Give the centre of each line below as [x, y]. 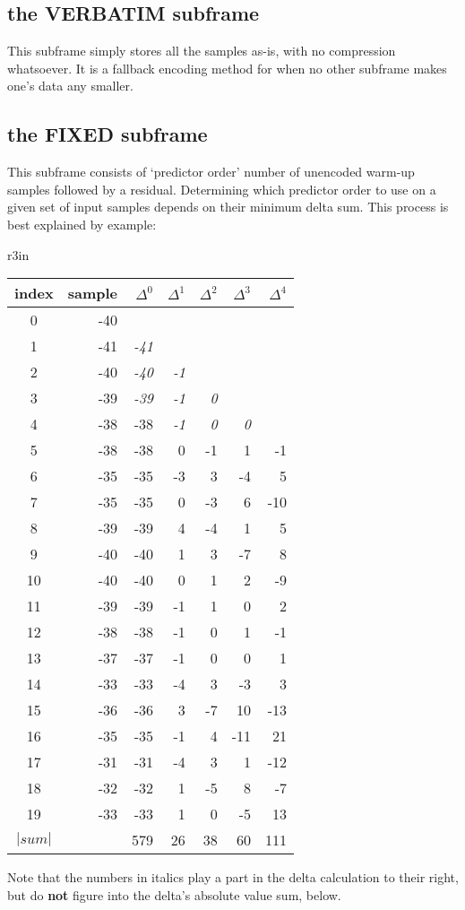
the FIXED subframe [108, 134]
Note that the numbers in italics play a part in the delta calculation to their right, [233, 877]
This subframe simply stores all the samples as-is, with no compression [202, 51]
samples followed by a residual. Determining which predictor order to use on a [222, 189]
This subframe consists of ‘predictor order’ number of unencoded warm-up [211, 172]
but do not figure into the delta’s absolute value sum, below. [174, 894]
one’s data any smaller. [70, 86]
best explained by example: [82, 224]
